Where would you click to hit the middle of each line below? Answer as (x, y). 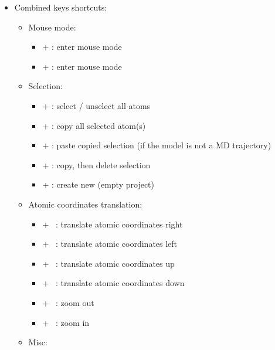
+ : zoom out (68, 302)
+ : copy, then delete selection (96, 164)
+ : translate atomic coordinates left (110, 244)
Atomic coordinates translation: (85, 204)
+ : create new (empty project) (98, 184)
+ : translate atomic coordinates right (113, 224)
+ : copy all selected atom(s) (94, 125)
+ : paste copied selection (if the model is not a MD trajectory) (157, 145)
